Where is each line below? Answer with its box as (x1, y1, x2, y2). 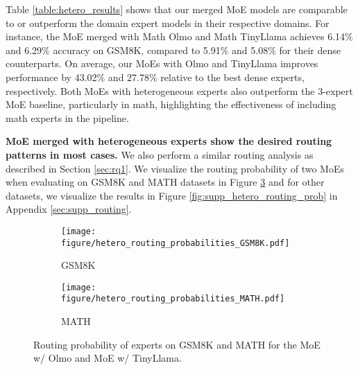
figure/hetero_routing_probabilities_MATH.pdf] (61, 294, 285, 304)
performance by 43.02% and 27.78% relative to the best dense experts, (6, 69, 305, 84)
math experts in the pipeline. (6, 110, 129, 125)
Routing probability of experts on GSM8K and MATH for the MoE (33, 337, 321, 351)
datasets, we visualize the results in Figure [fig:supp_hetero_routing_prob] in (6, 188, 338, 202)
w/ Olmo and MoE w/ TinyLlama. (33, 351, 182, 365)
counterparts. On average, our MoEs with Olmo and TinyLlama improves (6, 56, 318, 71)
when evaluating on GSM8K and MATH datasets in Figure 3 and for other (6, 175, 325, 189)
